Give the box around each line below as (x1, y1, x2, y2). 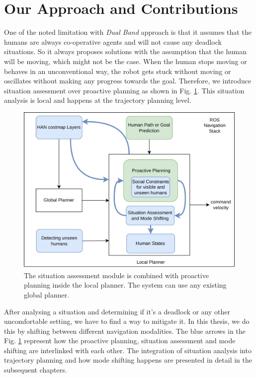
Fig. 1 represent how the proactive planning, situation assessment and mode (4, 335, 236, 346)
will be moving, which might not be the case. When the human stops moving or (4, 56, 247, 66)
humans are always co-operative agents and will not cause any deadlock (4, 36, 222, 47)
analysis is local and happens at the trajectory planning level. (4, 95, 191, 105)
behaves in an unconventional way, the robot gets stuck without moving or (4, 66, 231, 76)
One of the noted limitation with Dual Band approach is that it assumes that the (4, 27, 252, 37)
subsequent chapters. (4, 365, 67, 375)
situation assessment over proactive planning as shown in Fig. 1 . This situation (4, 85, 245, 95)
